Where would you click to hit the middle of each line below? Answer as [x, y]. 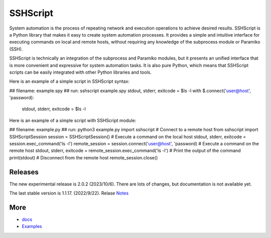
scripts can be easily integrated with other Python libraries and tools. [80, 72]
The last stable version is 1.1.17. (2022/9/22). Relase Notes [69, 193]
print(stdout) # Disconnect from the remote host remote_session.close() [84, 157]
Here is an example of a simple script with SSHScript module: [73, 120]
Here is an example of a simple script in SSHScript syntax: [70, 81]
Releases [24, 172]
